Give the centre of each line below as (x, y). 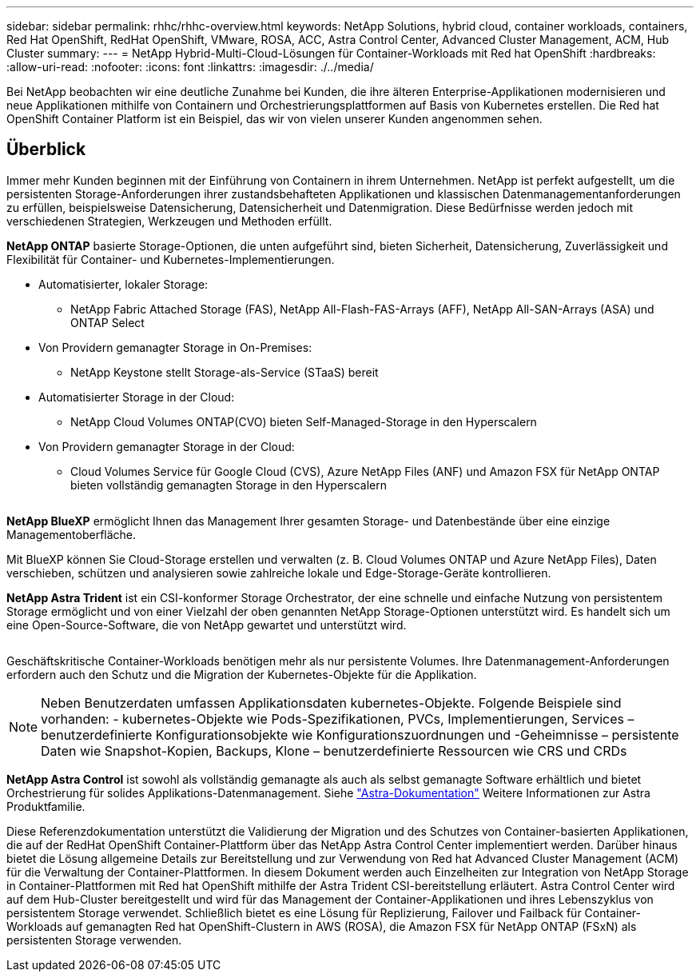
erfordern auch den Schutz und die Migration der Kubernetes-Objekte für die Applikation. (242, 674)
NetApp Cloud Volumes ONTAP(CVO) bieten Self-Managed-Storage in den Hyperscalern (304, 421)
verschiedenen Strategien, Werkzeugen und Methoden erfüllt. (169, 221)
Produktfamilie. (46, 806)
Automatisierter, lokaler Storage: (123, 284)
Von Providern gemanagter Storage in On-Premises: (175, 347)
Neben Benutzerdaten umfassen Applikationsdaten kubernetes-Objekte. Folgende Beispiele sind (331, 703)
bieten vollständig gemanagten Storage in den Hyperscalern (229, 485)
